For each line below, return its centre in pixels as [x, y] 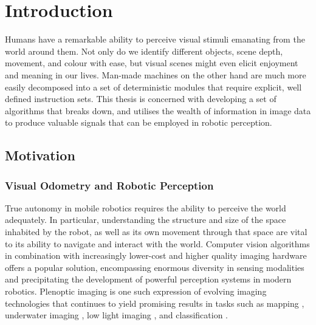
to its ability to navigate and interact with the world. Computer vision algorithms [157, 243]
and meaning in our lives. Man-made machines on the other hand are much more [156, 74]
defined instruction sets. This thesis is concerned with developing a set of [141, 99]
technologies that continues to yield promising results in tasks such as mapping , [155, 303]
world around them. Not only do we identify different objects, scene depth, [144, 51]
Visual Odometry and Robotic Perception [109, 185]
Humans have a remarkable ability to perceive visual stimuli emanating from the [155, 39]
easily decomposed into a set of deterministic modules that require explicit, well [153, 87]
